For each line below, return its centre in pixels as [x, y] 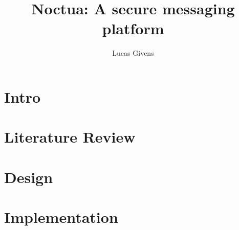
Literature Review [70, 137]
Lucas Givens [133, 53]
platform [133, 28]
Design [29, 177]
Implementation [61, 217]
